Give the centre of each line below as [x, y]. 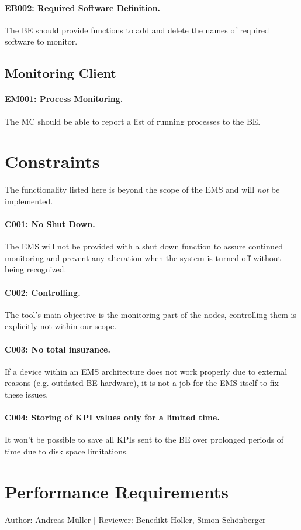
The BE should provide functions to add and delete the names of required [137, 30]
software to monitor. [41, 41]
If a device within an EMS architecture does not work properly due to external [146, 371]
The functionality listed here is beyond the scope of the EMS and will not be [142, 189]
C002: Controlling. [43, 292]
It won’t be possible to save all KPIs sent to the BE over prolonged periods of [144, 440]
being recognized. [36, 269]
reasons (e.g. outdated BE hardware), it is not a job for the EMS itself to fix [142, 383]
